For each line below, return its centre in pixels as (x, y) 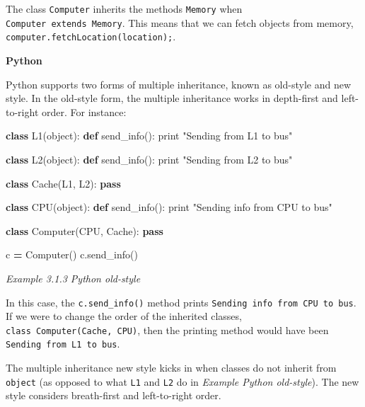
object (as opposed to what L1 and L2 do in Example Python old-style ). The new (182, 381)
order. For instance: (84, 111)
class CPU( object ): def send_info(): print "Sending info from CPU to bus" (169, 207)
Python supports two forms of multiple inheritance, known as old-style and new (178, 84)
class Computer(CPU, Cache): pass (85, 230)
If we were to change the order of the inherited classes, (124, 316)
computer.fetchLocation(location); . (91, 36)
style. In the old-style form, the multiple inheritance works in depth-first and (172, 98)
